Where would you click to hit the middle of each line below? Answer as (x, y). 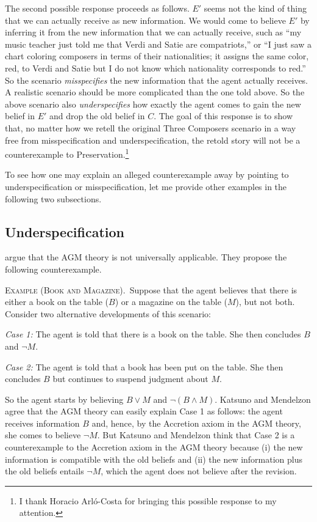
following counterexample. (53, 269)
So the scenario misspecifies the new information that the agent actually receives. (156, 80)
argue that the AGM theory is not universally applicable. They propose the (146, 257)
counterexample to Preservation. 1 (67, 153)
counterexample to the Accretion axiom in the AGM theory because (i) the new (154, 447)
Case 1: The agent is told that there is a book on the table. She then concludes (153, 334)
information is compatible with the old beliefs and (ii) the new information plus (154, 459)
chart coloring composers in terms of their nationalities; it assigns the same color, (157, 56)
